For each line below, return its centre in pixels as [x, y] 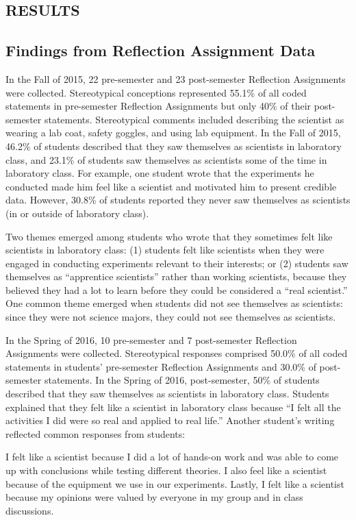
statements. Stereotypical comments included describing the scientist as [194, 119]
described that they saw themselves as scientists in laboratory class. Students [167, 394]
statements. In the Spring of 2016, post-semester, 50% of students [182, 380]
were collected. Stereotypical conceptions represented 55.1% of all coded [156, 92]
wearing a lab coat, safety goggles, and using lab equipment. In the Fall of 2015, [173, 133]
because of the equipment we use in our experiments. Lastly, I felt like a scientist [175, 483]
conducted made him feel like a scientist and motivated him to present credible [171, 186]
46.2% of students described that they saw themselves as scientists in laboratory [174, 146]
